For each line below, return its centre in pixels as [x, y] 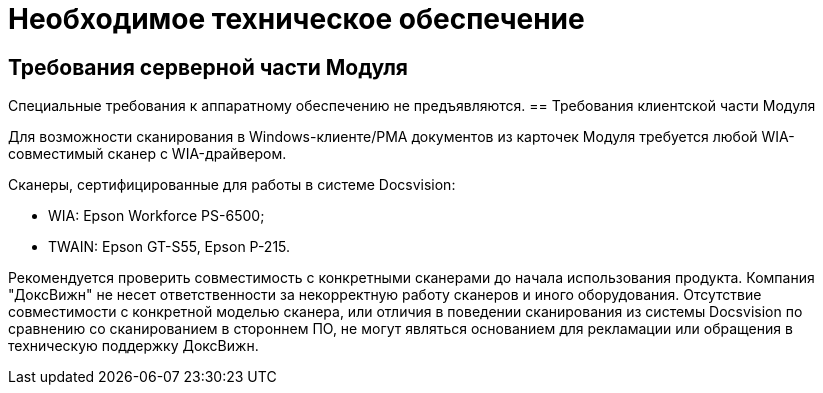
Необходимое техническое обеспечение [296, 19]
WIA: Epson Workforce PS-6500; [156, 216]
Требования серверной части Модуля [208, 67]
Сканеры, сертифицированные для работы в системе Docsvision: [232, 185]
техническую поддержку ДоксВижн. [133, 346]
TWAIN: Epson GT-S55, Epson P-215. [169, 247]
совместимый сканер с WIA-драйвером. [147, 154]
